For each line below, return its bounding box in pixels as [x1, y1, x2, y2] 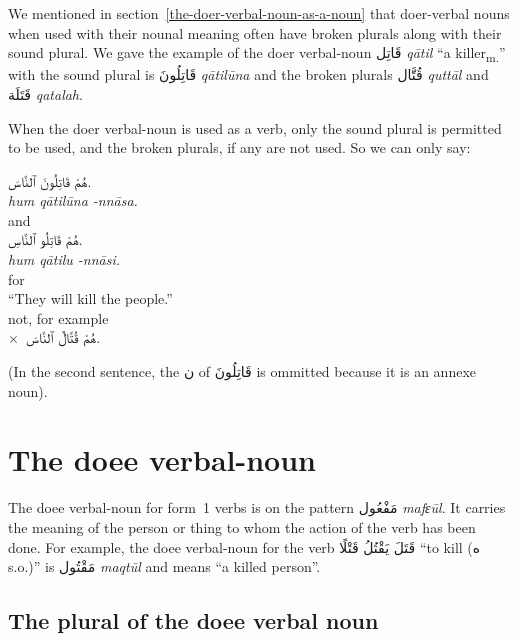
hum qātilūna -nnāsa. [8, 190, 138, 211]
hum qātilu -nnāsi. [8, 249, 121, 270]
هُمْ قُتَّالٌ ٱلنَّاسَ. [25, 327, 101, 348]
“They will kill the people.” [8, 288, 173, 309]
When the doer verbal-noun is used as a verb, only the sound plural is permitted [8, 117, 502, 138]
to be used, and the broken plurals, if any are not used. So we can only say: [8, 137, 471, 158]
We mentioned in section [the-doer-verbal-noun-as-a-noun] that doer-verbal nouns [8, 3, 510, 23]
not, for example [8, 307, 109, 328]
